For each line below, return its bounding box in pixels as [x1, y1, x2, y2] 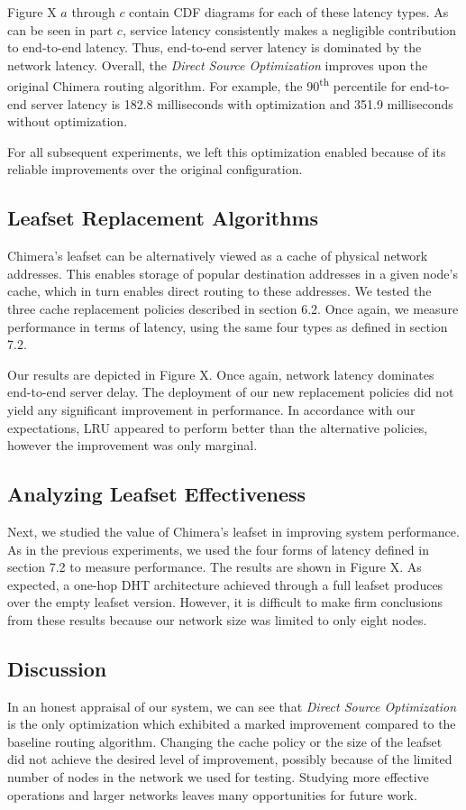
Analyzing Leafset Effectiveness [7, 480, 306, 508]
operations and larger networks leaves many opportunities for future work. [7, 785, 417, 804]
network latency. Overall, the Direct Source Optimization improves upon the [7, 55, 428, 74]
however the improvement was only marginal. [7, 436, 258, 455]
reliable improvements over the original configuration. [7, 160, 303, 179]
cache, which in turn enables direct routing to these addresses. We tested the [7, 281, 432, 300]
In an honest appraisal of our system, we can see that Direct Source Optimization [7, 696, 457, 715]
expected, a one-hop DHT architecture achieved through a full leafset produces [7, 575, 443, 594]
